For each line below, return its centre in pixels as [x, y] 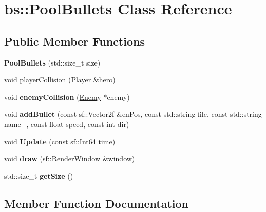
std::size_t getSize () [39, 175]
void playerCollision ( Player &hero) [60, 80]
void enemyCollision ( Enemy [53, 97]
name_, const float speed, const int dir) [67, 124]
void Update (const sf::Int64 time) [60, 141]
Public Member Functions [74, 41]
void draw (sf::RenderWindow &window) [70, 158]
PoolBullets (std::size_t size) [52, 62]
